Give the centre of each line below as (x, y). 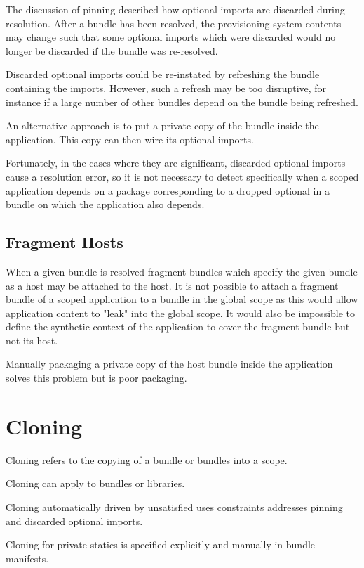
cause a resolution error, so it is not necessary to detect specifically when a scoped (182, 176)
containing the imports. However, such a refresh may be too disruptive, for (166, 88)
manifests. (27, 558)
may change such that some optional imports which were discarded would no (171, 37)
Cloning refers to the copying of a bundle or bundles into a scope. (147, 459)
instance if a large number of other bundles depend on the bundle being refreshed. (182, 102)
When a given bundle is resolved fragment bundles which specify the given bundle (182, 271)
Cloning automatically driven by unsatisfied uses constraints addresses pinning (174, 506)
